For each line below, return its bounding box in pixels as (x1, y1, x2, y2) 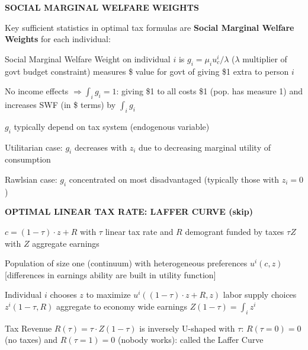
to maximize (86, 288, 131, 301)
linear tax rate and (105, 225, 174, 237)
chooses (50, 288, 77, 301)
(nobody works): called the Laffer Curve (118, 333, 264, 346)
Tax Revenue (5, 322, 52, 334)
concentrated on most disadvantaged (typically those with (69, 173, 279, 185)
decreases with (74, 141, 127, 153)
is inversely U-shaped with (139, 322, 235, 334)
